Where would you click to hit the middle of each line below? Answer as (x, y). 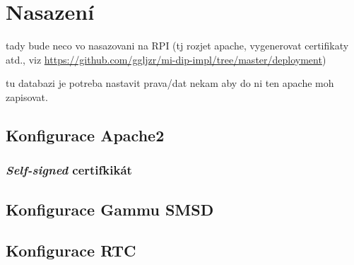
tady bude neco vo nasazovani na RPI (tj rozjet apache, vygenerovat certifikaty (177, 46)
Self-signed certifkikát (69, 170)
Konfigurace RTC (71, 251)
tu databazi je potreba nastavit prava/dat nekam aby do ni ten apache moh (170, 83)
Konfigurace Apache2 (85, 135)
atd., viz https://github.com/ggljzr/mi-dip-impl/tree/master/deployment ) (166, 59)
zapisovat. (27, 96)
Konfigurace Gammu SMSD (110, 209)
